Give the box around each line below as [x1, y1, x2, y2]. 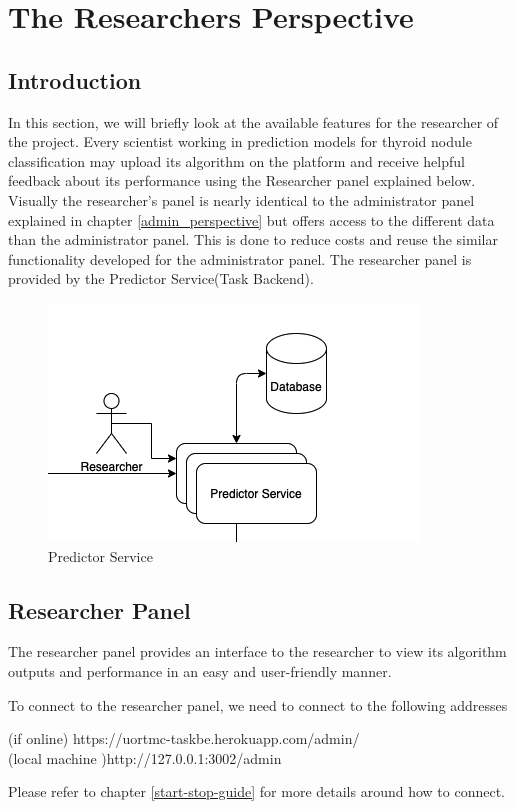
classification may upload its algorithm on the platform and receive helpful [8, 150, 465, 171]
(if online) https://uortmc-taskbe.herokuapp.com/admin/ [8, 728, 360, 749]
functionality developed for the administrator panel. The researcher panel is [8, 248, 472, 269]
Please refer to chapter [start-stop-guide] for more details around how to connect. [8, 781, 505, 802]
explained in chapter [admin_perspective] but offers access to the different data [8, 209, 495, 230]
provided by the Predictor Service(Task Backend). [8, 268, 314, 289]
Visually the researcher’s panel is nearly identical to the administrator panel [8, 189, 475, 210]
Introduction [8, 64, 142, 95]
